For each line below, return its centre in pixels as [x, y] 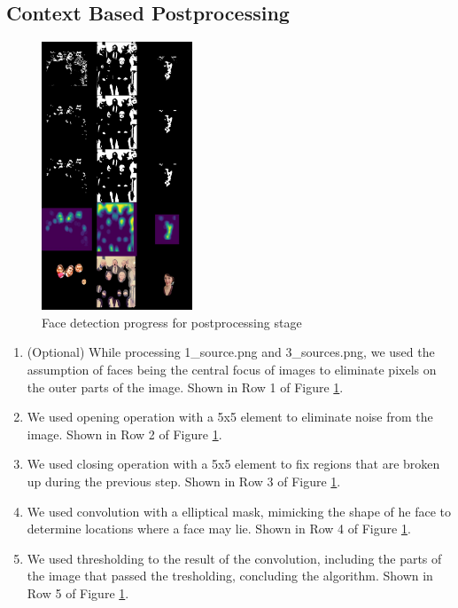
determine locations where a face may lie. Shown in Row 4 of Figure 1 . [219, 529]
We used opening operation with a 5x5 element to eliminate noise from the [230, 417]
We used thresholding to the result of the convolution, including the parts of [234, 558]
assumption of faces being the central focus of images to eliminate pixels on [232, 369]
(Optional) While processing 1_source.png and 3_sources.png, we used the [231, 352]
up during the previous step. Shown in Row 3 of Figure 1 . [184, 481]
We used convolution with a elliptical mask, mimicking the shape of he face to [239, 511]
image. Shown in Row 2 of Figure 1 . [124, 434]
